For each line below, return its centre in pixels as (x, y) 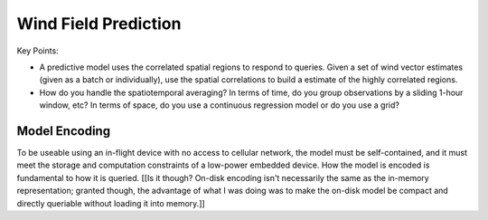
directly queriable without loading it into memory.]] (111, 203)
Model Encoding (64, 131)
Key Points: (38, 51)
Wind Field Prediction (99, 24)
